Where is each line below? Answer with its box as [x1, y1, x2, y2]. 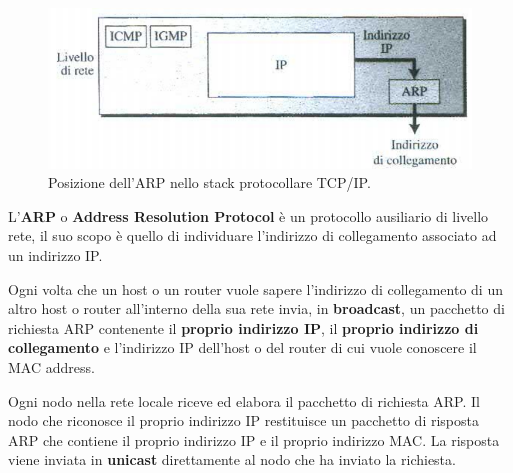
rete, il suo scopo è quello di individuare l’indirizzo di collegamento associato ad [8, 225, 497, 246]
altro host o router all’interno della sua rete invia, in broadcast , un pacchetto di [8, 298, 505, 319]
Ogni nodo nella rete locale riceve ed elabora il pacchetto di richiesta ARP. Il [8, 390, 480, 411]
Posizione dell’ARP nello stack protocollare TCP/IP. [48, 172, 371, 193]
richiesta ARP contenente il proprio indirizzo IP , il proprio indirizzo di [8, 317, 479, 338]
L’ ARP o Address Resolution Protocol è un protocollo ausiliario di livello [8, 205, 489, 226]
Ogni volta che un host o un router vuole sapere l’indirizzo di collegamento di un [8, 278, 503, 299]
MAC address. [8, 357, 95, 378]
